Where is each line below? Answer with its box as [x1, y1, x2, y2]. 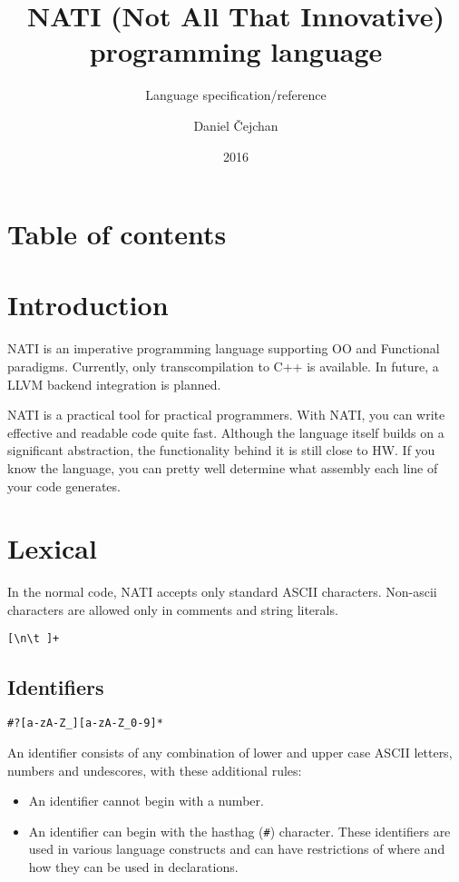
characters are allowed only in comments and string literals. [7, 600, 338, 619]
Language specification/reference [145, 85, 327, 104]
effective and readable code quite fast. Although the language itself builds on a [7, 422, 444, 441]
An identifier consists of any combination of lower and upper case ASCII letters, [7, 742, 453, 761]
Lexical [7, 530, 97, 567]
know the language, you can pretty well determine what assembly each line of [7, 458, 438, 477]
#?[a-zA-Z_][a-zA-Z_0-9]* [7, 717, 163, 730]
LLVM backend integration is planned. [7, 374, 221, 393]
